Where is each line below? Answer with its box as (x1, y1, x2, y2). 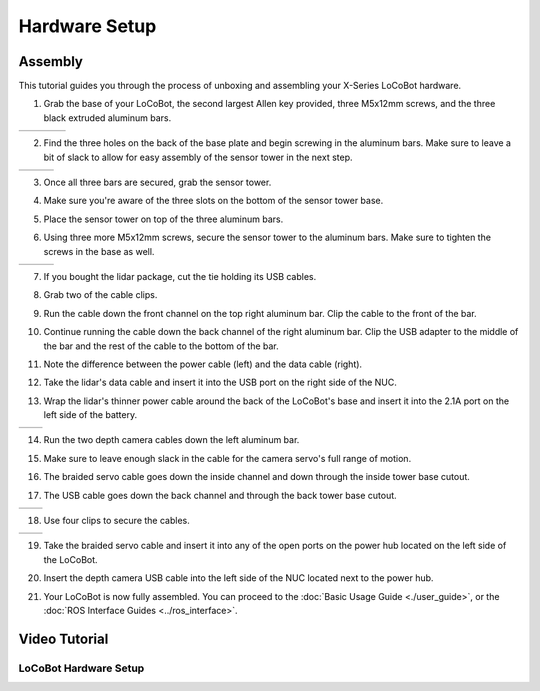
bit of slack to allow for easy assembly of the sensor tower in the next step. (43, 151, 353, 163)
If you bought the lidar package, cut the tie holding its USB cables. (43, 270, 317, 282)
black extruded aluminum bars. (43, 111, 172, 124)
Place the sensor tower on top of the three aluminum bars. (43, 213, 284, 225)
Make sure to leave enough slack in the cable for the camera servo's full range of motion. (43, 452, 412, 464)
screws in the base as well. (43, 245, 155, 257)
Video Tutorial (18, 630, 109, 647)
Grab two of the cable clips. (43, 289, 158, 301)
